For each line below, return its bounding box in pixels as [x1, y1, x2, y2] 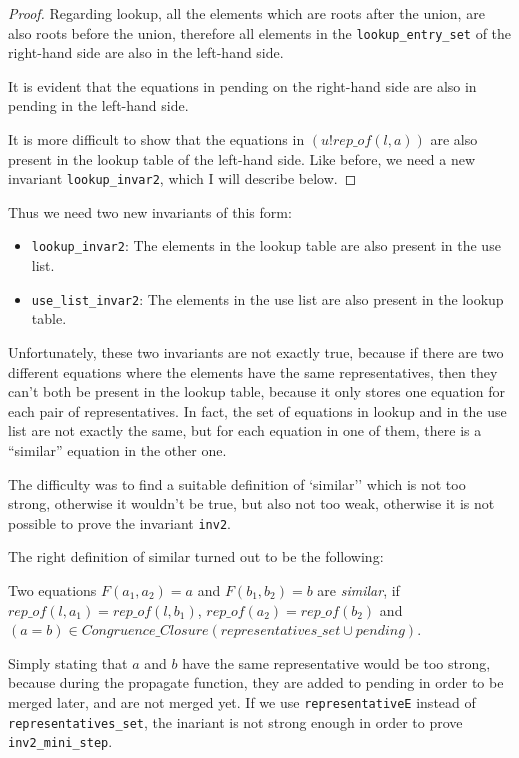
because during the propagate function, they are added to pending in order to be [8, 672, 504, 693]
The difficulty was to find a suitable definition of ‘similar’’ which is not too [8, 473, 466, 494]
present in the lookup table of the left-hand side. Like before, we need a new [8, 148, 476, 169]
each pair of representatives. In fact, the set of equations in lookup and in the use [8, 400, 507, 421]
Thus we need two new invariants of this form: [8, 201, 292, 222]
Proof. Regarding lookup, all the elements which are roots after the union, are [8, 3, 485, 23]
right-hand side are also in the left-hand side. [8, 42, 284, 63]
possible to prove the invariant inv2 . [8, 512, 231, 533]
